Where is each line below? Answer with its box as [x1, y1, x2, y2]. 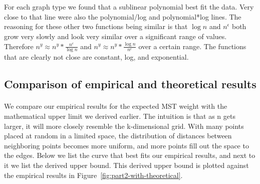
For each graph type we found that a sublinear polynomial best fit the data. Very [4, 2, 254, 12]
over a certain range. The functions [138, 41, 246, 51]
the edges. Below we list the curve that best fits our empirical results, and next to [4, 150, 255, 160]
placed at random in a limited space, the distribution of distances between [4, 130, 232, 141]
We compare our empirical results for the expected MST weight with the [4, 101, 227, 111]
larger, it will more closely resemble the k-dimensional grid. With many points [4, 120, 244, 131]
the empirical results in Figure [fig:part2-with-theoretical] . [4, 169, 183, 180]
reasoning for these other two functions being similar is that [4, 21, 188, 32]
